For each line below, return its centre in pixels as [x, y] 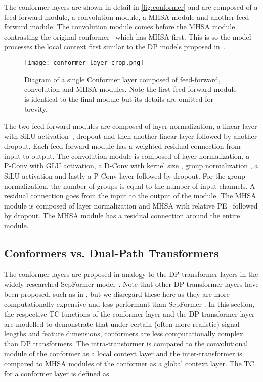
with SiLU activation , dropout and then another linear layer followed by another [131, 136]
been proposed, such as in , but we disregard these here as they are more [117, 293]
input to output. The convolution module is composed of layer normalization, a [127, 155]
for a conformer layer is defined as [57, 373]
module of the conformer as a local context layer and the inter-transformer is [123, 353]
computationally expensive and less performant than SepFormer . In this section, [129, 304]
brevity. [36, 109]
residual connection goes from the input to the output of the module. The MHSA [130, 196]
